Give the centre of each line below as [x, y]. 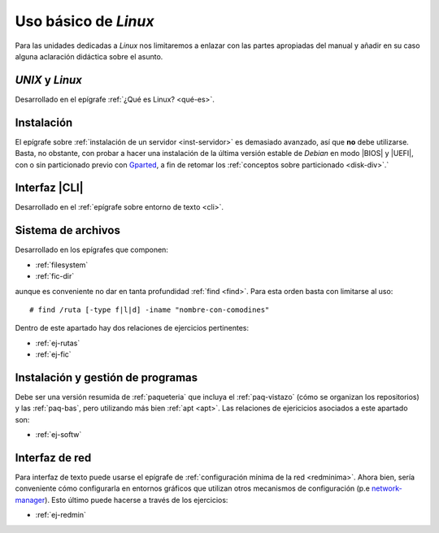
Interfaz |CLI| [49, 188]
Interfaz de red [53, 458]
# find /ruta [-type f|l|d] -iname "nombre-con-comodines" [150, 310]
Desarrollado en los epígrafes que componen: [91, 250]
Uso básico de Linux [85, 21]
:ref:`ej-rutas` [58, 343]
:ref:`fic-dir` [55, 276]
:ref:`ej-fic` [54, 354]
